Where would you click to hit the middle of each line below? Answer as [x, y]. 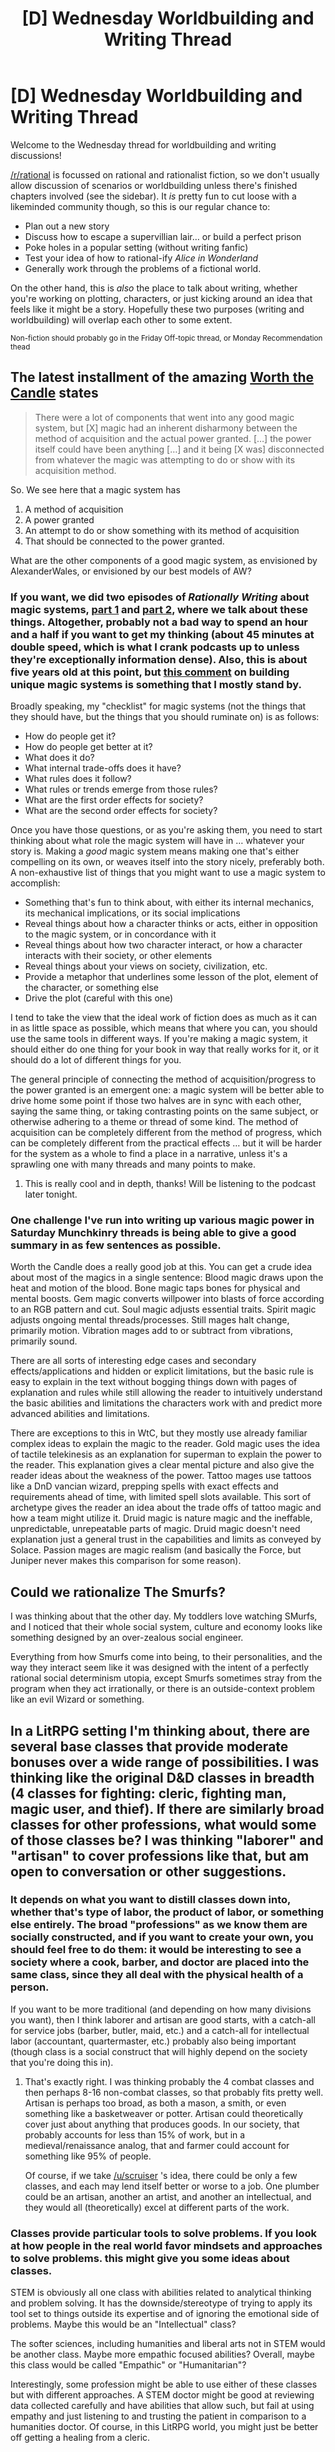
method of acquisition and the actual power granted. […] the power [173, 438]
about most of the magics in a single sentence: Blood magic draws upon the [167, 1278]
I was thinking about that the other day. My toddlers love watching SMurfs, [164, 1616]
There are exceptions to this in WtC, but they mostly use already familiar [159, 1433]
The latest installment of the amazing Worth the [162, 377]
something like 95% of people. [88, 2156]
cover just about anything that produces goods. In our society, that [162, 2124]
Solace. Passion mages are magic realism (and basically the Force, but [156, 1550]
